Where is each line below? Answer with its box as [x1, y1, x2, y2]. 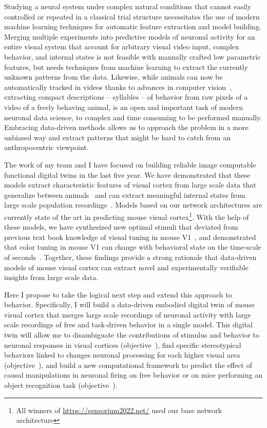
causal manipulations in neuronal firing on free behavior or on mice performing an [4, 369, 262, 380]
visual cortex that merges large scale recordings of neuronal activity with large [4, 309, 251, 320]
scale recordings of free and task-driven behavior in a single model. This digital [4, 319, 253, 330]
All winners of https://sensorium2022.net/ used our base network [16, 404, 222, 415]
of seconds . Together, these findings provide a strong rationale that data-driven [4, 251, 257, 262]
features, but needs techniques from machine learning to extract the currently [4, 61, 248, 72]
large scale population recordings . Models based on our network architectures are [4, 199, 262, 210]
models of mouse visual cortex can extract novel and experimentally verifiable [4, 262, 249, 272]
